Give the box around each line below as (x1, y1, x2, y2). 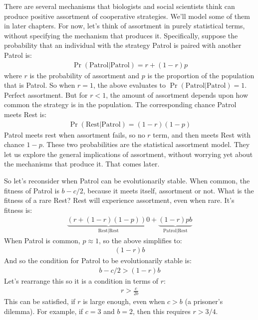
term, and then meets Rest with (153, 129, 251, 140)
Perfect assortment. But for (4, 89, 88, 100)
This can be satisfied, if (4, 296, 75, 307)
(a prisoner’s (185, 296, 223, 307)
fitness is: (4, 204, 32, 215)
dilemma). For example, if (4, 306, 83, 316)
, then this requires (133, 306, 191, 316)
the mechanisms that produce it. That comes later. (4, 159, 160, 169)
